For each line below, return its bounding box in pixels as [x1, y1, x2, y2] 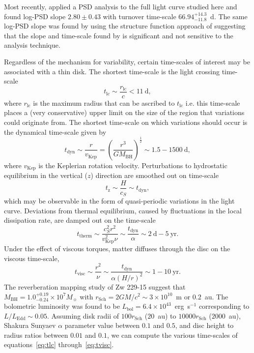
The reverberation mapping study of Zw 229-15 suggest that [4, 281, 186, 292]
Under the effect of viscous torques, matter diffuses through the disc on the [4, 243, 230, 254]
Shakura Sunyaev [4, 320, 56, 330]
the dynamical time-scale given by [4, 126, 107, 137]
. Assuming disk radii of [47, 310, 119, 321]
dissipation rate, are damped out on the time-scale [4, 215, 156, 225]
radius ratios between [4, 329, 68, 340]
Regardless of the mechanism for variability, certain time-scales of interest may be [4, 56, 250, 66]
